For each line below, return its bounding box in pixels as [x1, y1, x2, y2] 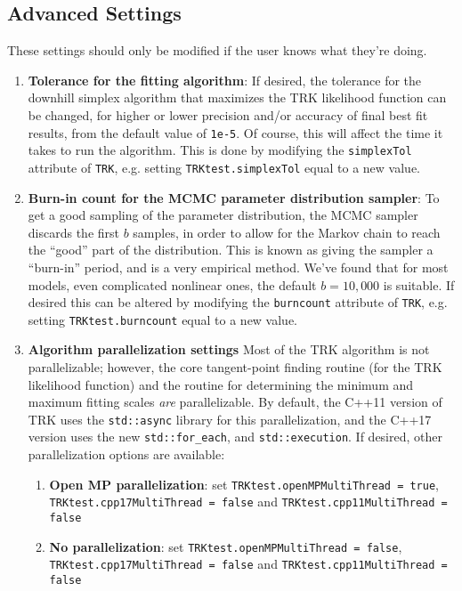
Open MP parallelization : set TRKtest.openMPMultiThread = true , [49, 474, 440, 493]
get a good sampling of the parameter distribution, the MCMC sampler [28, 206, 418, 224]
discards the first [28, 223, 119, 241]
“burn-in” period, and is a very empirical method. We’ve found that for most [28, 257, 449, 276]
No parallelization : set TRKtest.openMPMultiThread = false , [49, 537, 402, 555]
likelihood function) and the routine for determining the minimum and [28, 375, 414, 393]
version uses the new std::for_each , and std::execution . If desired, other [28, 427, 442, 446]
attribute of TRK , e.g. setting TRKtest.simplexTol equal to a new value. [28, 158, 420, 176]
